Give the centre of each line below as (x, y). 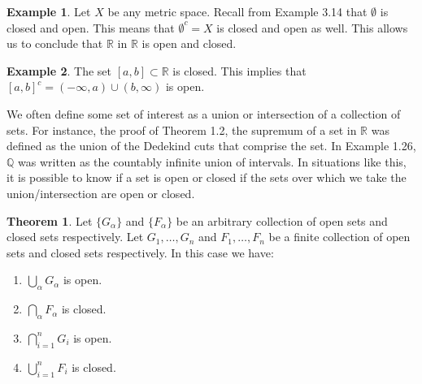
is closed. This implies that (239, 70)
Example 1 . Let (49, 11)
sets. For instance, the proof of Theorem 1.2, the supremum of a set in (182, 129)
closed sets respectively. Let (75, 237)
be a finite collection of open (339, 237)
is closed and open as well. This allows (312, 27)
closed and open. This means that (91, 27)
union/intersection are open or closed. (101, 193)
